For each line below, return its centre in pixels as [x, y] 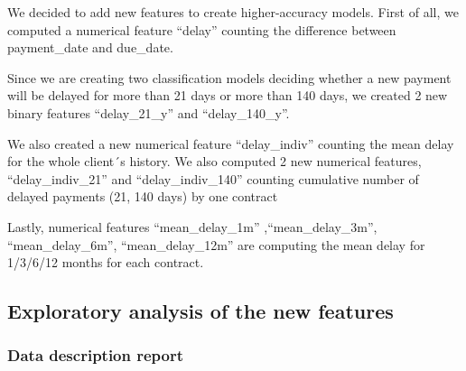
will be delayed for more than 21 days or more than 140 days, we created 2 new [228, 95]
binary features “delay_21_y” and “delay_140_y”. [149, 112]
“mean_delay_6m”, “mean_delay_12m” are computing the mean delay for [216, 244]
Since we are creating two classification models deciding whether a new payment [229, 77]
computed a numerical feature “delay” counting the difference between [202, 29]
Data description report [96, 355]
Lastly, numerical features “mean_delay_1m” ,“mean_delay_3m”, [192, 226]
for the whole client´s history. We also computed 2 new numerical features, [214, 161]
